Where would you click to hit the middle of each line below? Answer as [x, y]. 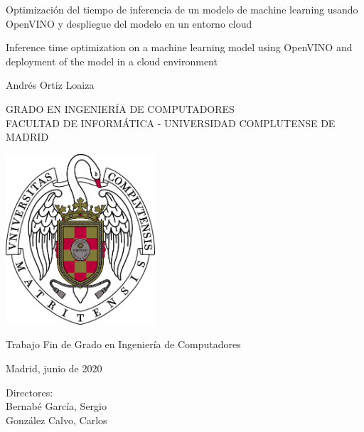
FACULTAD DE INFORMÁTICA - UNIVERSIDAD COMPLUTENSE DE [171, 123]
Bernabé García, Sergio [56, 406]
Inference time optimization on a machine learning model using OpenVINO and [179, 47]
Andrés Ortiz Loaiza [50, 85]
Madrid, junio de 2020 [54, 368]
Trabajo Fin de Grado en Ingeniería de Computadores [123, 344]
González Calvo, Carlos [57, 420]
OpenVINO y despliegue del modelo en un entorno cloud [129, 23]
